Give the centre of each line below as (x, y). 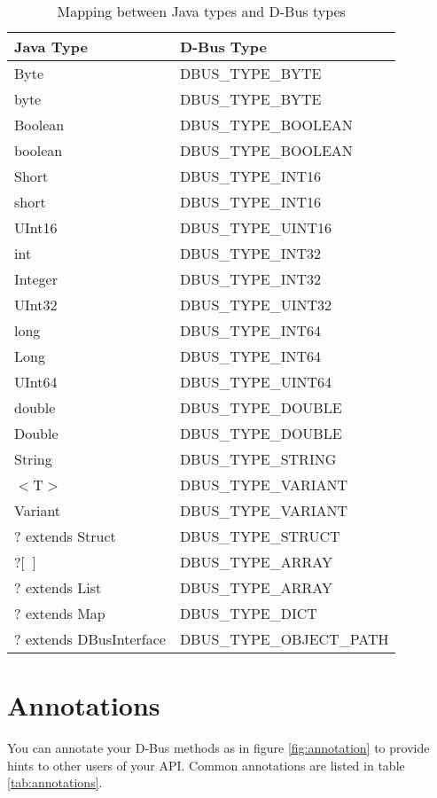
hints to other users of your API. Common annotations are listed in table (206, 765)
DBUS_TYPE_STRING (258, 459)
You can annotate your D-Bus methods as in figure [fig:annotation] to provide (218, 748)
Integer (36, 279)
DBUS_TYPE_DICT (248, 613)
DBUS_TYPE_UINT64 (255, 382)
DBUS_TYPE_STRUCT (260, 536)
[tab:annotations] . (55, 782)
